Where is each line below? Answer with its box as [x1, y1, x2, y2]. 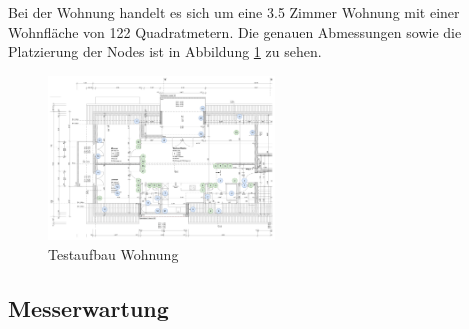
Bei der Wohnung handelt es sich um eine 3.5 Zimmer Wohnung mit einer [8, 2, 460, 22]
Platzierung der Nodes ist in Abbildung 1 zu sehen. [8, 41, 322, 62]
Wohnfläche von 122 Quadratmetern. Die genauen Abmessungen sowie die [8, 21, 462, 42]
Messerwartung [8, 292, 169, 323]
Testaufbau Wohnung [48, 243, 179, 264]
